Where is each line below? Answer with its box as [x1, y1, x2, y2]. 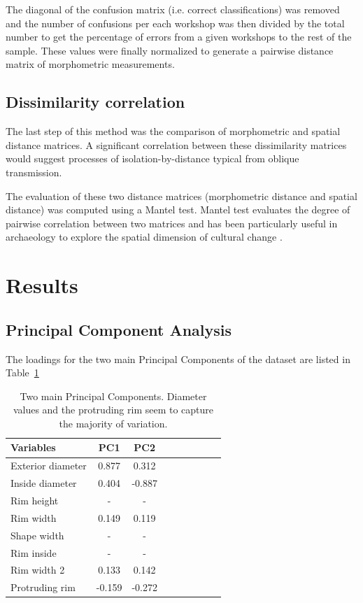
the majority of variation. [59, 416, 168, 430]
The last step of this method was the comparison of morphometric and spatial [6, 124, 341, 139]
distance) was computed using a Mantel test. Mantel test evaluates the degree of [6, 202, 350, 217]
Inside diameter [10, 476, 77, 490]
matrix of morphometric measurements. [6, 57, 175, 71]
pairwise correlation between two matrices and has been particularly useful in [6, 215, 338, 230]
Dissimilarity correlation [6, 91, 185, 113]
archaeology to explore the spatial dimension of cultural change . [6, 229, 283, 244]
